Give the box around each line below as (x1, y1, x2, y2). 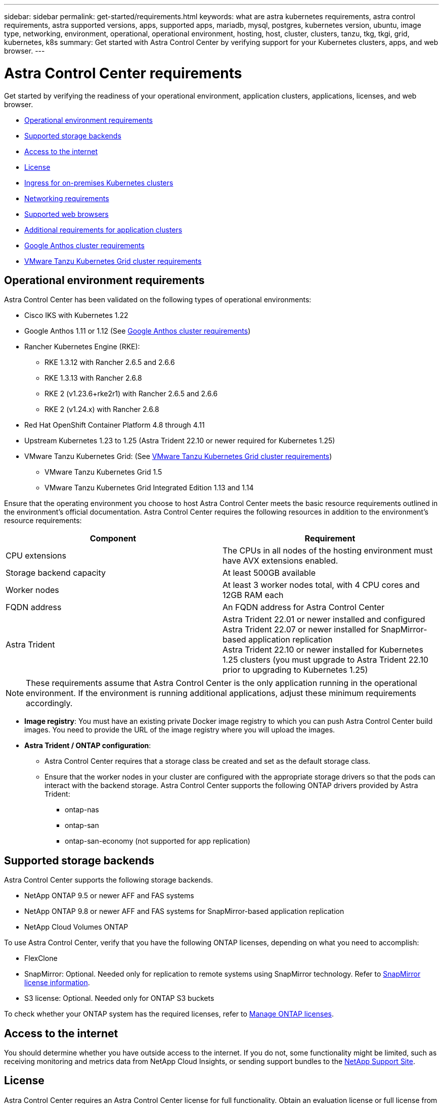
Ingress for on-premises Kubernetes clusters (24, 178, 173, 187)
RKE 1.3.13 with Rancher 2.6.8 (45, 374, 142, 383)
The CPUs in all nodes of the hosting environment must (223, 545, 433, 556)
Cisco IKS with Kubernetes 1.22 (24, 311, 128, 320)
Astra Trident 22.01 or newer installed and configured (223, 614, 425, 625)
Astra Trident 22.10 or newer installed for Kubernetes (223, 645, 423, 655)
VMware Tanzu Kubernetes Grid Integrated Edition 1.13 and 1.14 (45, 483, 254, 492)
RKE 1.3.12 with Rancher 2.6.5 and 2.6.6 (45, 358, 175, 367)
